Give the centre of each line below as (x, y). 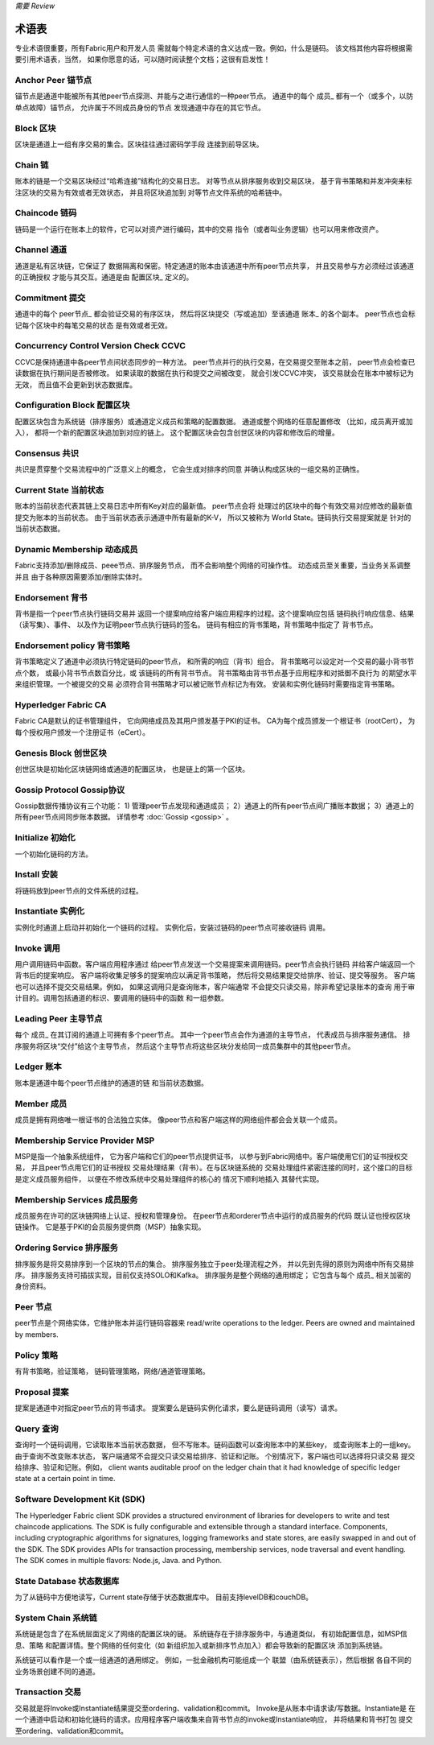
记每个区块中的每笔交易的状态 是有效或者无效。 (93, 325)
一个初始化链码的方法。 (53, 854)
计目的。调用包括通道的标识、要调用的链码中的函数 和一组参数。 (121, 998)
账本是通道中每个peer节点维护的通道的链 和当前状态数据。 (112, 1083)
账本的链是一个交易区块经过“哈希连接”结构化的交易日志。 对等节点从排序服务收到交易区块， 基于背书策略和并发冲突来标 (214, 181)
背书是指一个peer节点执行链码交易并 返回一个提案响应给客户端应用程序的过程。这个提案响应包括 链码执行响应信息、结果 (215, 613)
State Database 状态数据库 (67, 1581)
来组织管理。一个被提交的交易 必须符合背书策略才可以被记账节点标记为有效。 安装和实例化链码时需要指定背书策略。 (207, 684)
